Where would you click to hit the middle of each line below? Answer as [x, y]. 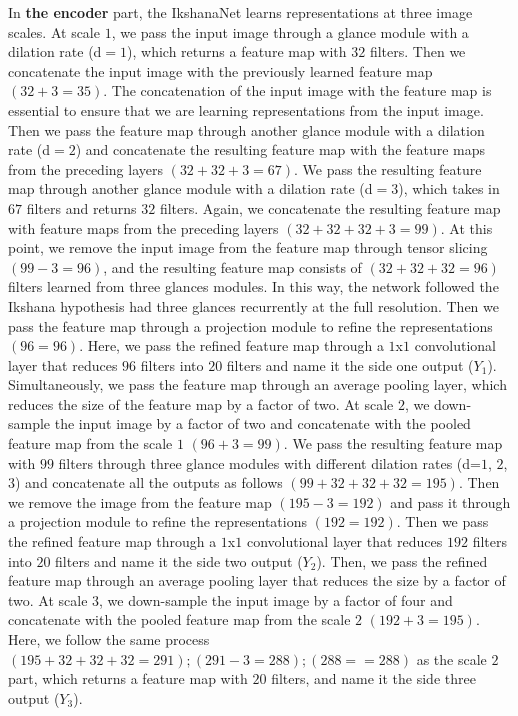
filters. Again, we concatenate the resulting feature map [330, 207]
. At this [466, 227]
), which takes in [449, 188]
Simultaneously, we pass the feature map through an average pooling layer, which [257, 384]
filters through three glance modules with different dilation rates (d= [269, 462]
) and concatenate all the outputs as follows [149, 482]
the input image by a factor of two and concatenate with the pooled [262, 423]
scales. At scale [54, 31]
